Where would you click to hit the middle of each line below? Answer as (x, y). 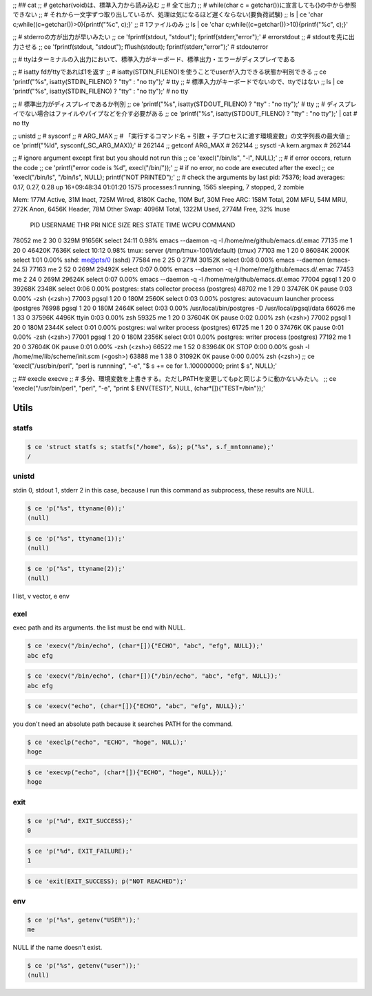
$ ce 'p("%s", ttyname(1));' (76, 538)
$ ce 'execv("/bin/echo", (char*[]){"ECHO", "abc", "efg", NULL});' (145, 646)
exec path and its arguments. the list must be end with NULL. (99, 627)
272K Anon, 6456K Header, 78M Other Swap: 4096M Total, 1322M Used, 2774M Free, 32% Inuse (152, 209)
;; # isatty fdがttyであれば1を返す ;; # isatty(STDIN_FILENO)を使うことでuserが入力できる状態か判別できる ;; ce (169, 72)
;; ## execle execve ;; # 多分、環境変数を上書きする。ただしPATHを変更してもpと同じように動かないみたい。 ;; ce (175, 378)
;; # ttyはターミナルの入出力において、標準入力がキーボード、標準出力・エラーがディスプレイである (154, 59)
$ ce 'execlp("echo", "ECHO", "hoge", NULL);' (107, 743)
